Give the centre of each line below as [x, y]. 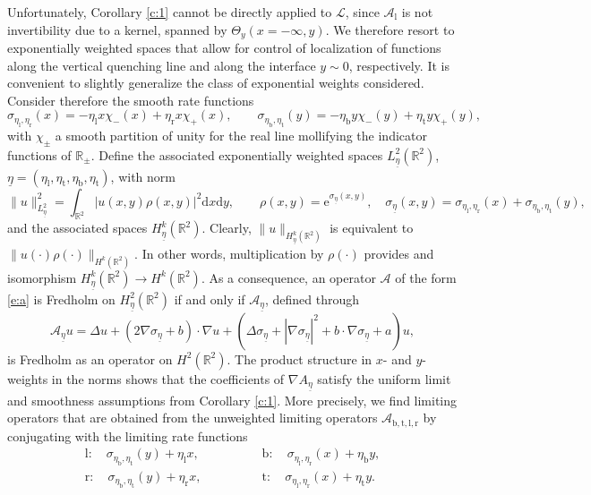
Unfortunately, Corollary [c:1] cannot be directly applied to [170, 12]
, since [362, 12]
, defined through [312, 299]
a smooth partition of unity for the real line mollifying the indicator [241, 135]
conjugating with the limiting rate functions [128, 435]
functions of [39, 154]
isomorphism [42, 277]
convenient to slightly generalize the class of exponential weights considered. [216, 83]
